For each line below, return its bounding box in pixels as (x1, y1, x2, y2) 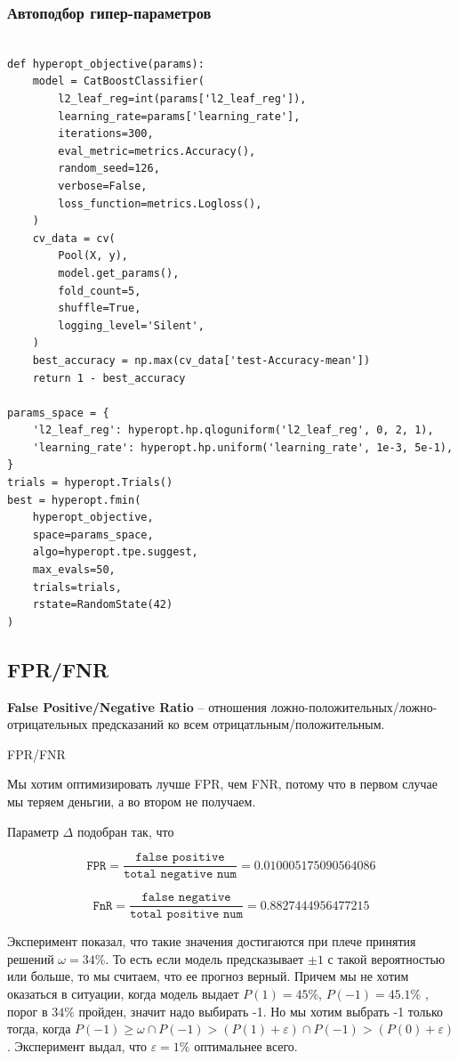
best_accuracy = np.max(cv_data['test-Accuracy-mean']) (32, 353, 371, 367)
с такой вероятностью (327, 949, 446, 968)
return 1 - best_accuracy (32, 371, 186, 385)
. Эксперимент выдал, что (7, 1036, 147, 1055)
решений (7, 949, 54, 968)
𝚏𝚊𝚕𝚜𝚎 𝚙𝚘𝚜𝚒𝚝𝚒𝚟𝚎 (135, 851, 225, 864)
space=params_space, (32, 528, 154, 541)
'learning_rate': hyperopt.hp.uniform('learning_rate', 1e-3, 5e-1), (32, 441, 454, 454)
